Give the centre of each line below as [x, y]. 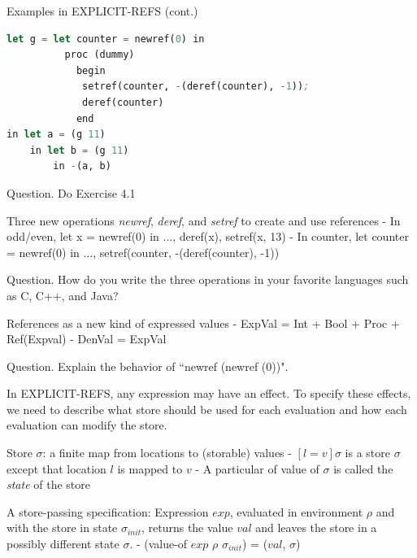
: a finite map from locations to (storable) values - [167, 453]
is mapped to [150, 468]
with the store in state [62, 527]
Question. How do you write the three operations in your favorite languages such [208, 279]
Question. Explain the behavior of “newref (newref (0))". [148, 366]
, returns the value [187, 527]
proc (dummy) [100, 55]
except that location [56, 468]
